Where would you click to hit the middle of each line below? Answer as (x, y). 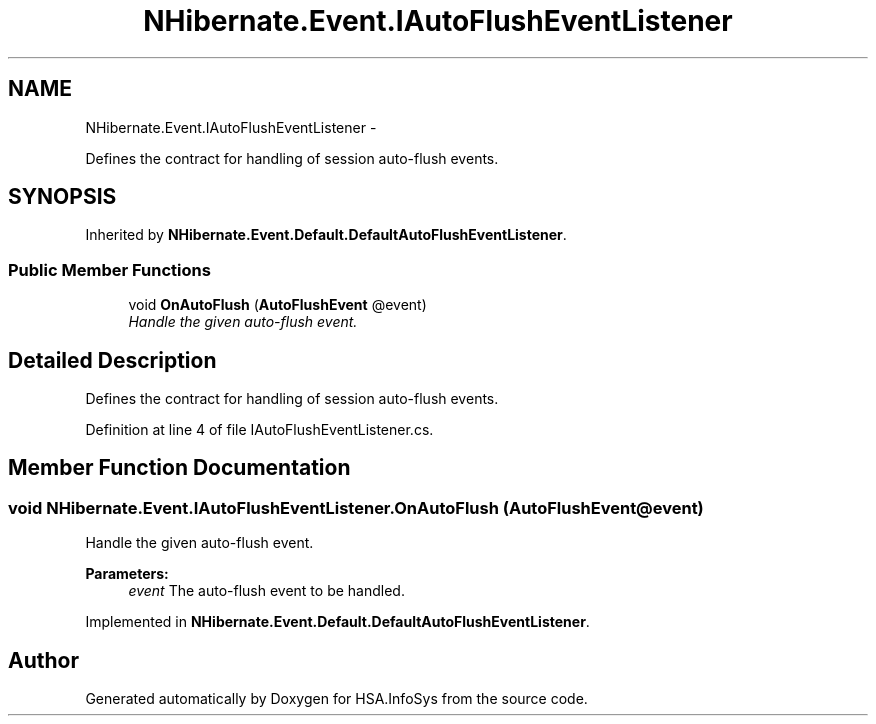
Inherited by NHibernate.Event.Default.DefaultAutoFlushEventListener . (326, 235)
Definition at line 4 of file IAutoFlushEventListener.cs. (259, 430)
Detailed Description (112, 360)
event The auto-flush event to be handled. (266, 591)
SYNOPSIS (62, 197)
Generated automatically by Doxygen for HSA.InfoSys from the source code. (336, 699)
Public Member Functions (109, 269)
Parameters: (127, 574)
